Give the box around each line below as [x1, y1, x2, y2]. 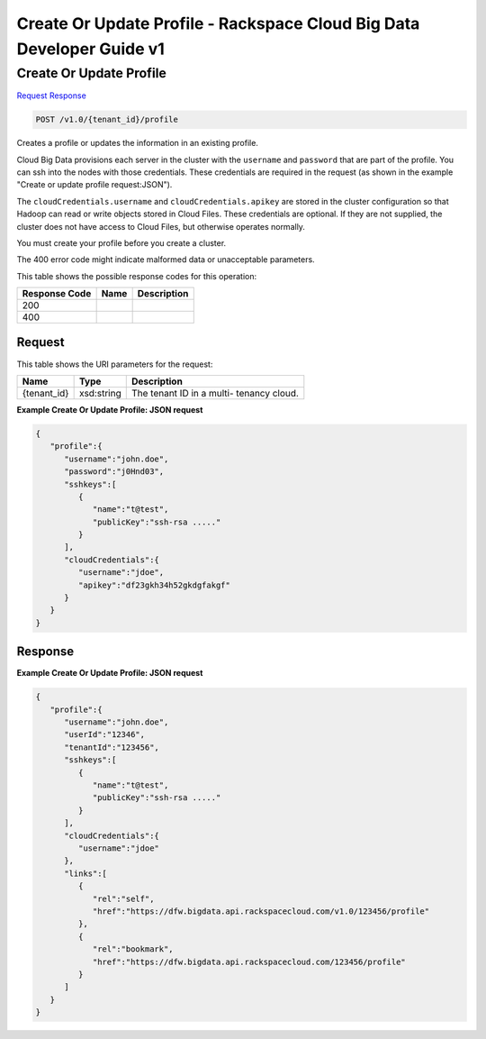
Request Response [16, 90, 87, 101]
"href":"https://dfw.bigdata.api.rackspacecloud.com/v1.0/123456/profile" [92, 906, 430, 916]
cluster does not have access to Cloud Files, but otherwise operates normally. [16, 221, 306, 232]
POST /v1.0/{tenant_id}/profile [35, 114, 179, 125]
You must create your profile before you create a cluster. [16, 237, 227, 248]
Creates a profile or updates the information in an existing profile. [16, 138, 258, 149]
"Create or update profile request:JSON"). [16, 179, 173, 190]
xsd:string [78, 387, 121, 399]
